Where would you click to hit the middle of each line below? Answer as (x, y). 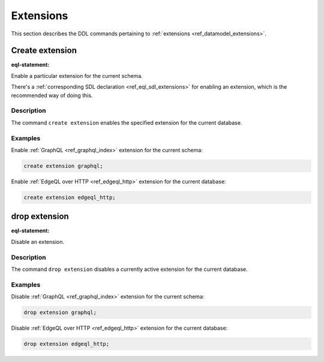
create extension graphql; (63, 166)
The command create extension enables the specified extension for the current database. (127, 122)
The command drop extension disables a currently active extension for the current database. (130, 269)
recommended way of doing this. (52, 95)
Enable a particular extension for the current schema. (77, 76)
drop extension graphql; (60, 313)
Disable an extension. (37, 242)
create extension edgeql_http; (70, 197)
